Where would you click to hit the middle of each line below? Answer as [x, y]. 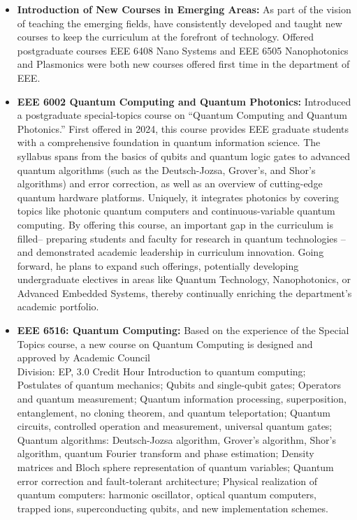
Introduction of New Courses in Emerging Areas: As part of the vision [184, 9]
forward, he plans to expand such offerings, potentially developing [158, 265]
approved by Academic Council [84, 357]
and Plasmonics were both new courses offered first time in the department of [183, 64]
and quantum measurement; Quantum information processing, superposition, [182, 399]
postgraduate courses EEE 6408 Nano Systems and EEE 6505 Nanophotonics [183, 50]
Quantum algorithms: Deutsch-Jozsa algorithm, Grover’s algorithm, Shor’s [176, 439]
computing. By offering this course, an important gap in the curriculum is [175, 224]
